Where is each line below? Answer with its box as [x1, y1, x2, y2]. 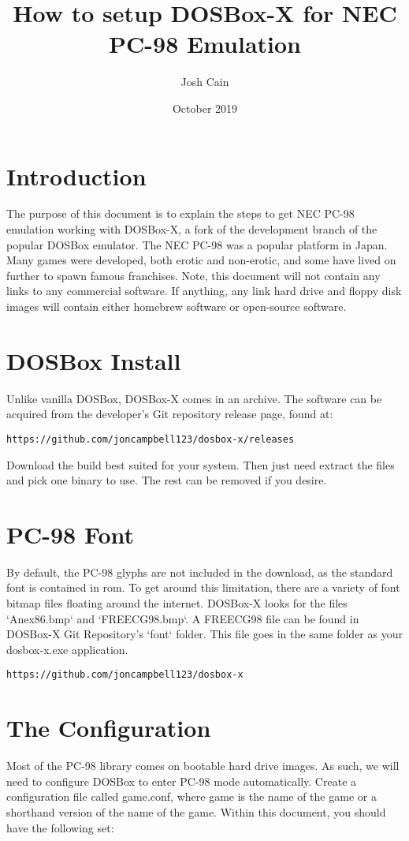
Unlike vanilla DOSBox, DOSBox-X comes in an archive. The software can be [6, 390, 382, 406]
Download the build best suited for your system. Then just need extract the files [6, 456, 395, 473]
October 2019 [172, 99, 238, 116]
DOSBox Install [6, 344, 181, 376]
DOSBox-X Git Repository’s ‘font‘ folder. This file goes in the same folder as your [6, 626, 403, 642]
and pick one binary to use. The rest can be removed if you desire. [6, 472, 327, 488]
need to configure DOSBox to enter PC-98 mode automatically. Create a [6, 772, 357, 789]
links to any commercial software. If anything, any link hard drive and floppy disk [6, 282, 402, 299]
